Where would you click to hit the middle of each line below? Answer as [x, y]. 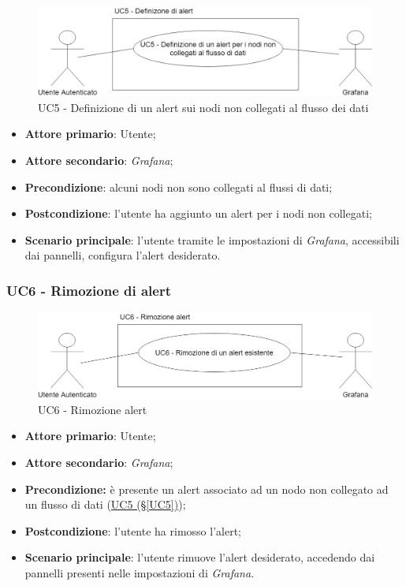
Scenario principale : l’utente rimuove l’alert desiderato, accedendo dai [200, 557]
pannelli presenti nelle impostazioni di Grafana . [140, 572]
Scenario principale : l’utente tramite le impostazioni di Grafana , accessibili [212, 239]
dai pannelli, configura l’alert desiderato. [123, 255]
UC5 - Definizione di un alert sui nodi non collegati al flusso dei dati [203, 107]
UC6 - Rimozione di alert [89, 290]
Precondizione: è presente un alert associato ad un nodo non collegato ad [207, 489]
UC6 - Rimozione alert [93, 409]
